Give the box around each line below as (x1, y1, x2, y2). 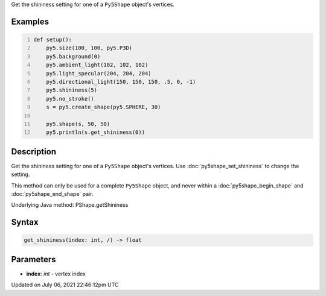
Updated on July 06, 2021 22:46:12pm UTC (11, 281, 119, 289)
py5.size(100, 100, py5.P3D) (46, 45, 133, 51)
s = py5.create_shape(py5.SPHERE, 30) (46, 104, 161, 111)
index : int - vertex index (26, 270, 86, 277)
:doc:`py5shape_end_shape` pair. (11, 190, 94, 197)
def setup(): (33, 36, 72, 43)
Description (11, 146, 57, 157)
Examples (11, 16, 50, 27)
